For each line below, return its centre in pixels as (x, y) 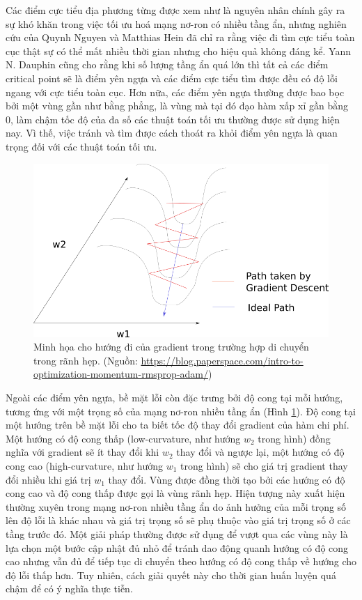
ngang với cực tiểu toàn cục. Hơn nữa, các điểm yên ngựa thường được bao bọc (175, 92)
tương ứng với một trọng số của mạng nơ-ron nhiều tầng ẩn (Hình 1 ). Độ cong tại (181, 411)
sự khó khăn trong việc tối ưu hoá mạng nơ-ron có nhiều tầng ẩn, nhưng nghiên (176, 23)
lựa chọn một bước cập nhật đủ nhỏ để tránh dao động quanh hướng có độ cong (177, 547)
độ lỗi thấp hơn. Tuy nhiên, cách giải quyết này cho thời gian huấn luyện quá (171, 575)
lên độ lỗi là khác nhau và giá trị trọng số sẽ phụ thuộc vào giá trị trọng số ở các (178, 520)
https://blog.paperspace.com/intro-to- (222, 360)
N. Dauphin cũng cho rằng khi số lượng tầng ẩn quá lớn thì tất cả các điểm (167, 64)
